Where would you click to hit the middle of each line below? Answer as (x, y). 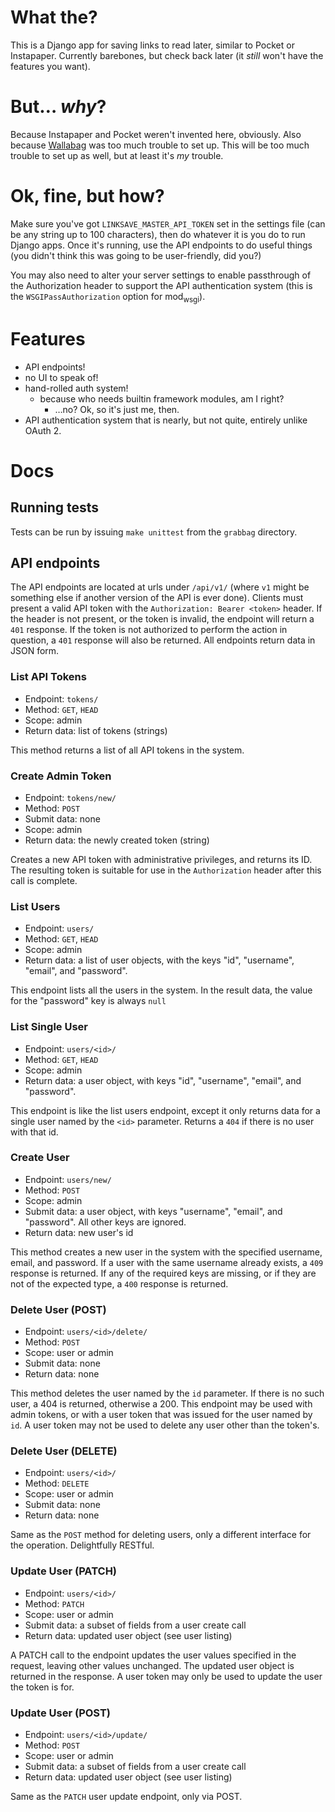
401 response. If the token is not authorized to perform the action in (149, 630)
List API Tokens (48, 677)
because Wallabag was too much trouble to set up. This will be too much (160, 145)
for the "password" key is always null (88, 1001)
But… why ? (58, 107)
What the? (54, 17)
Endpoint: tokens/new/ (70, 797)
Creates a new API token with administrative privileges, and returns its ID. (161, 859)
